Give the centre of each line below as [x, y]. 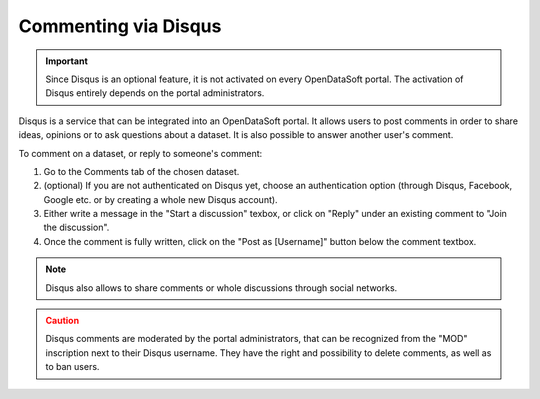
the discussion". [76, 227]
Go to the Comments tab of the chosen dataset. [141, 171]
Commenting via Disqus [120, 26]
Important [67, 61]
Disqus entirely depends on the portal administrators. [155, 93]
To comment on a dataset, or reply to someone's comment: [140, 153]
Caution [62, 321]
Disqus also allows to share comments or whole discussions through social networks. [221, 287]
